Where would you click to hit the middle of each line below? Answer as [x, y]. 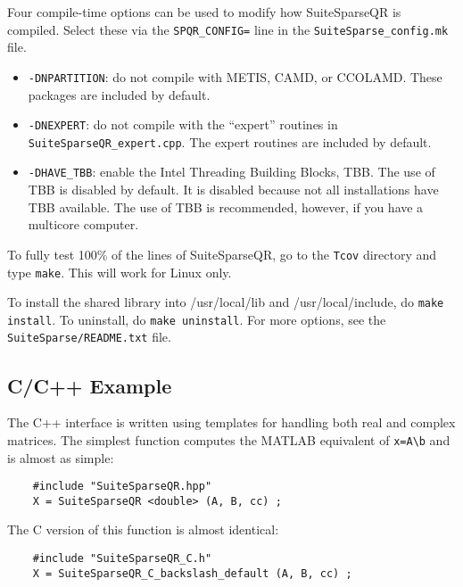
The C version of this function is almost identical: [143, 529]
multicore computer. [83, 224]
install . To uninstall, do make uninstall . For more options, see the [197, 319]
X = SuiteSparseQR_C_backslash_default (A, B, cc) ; [192, 573]
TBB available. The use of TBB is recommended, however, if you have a [226, 207]
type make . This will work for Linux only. [120, 272]
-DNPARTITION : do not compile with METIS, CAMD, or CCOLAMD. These [235, 76]
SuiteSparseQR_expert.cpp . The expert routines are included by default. [230, 141]
